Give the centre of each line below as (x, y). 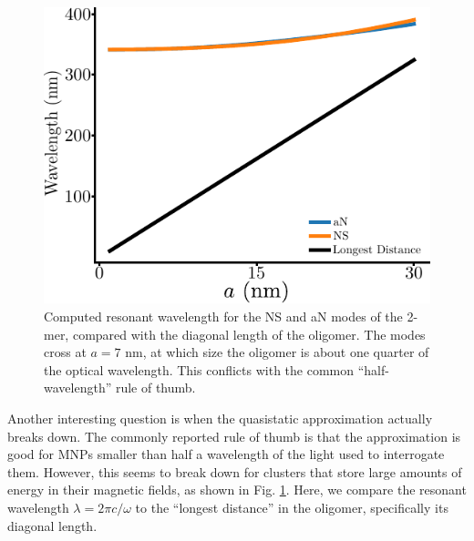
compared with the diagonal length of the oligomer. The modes (249, 334)
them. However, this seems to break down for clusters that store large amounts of (235, 471)
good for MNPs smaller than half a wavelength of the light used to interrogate (226, 454)
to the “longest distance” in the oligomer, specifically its (292, 507)
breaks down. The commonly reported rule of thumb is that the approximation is (234, 436)
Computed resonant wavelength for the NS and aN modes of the (223, 316)
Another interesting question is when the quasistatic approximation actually (220, 419)
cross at (65, 352)
